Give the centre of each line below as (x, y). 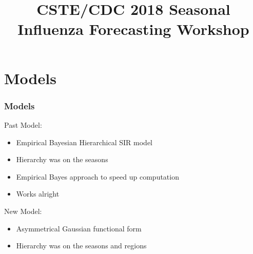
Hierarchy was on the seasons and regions (81, 246)
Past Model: (23, 124)
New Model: (23, 211)
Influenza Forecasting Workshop (133, 29)
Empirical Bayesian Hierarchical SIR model (84, 142)
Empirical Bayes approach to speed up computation (98, 176)
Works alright (38, 194)
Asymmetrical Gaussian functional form (79, 228)
